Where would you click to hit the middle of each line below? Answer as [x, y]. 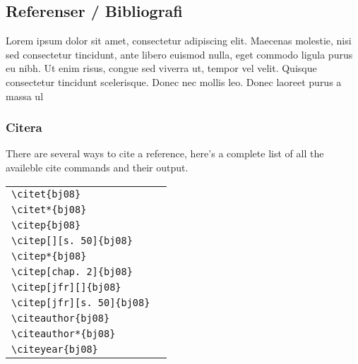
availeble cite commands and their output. [97, 167]
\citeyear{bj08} [55, 349]
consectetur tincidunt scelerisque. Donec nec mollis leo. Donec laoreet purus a [174, 81]
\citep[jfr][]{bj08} [66, 287]
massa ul [25, 96]
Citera [24, 127]
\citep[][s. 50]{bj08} [72, 240]
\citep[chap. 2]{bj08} [72, 271]
